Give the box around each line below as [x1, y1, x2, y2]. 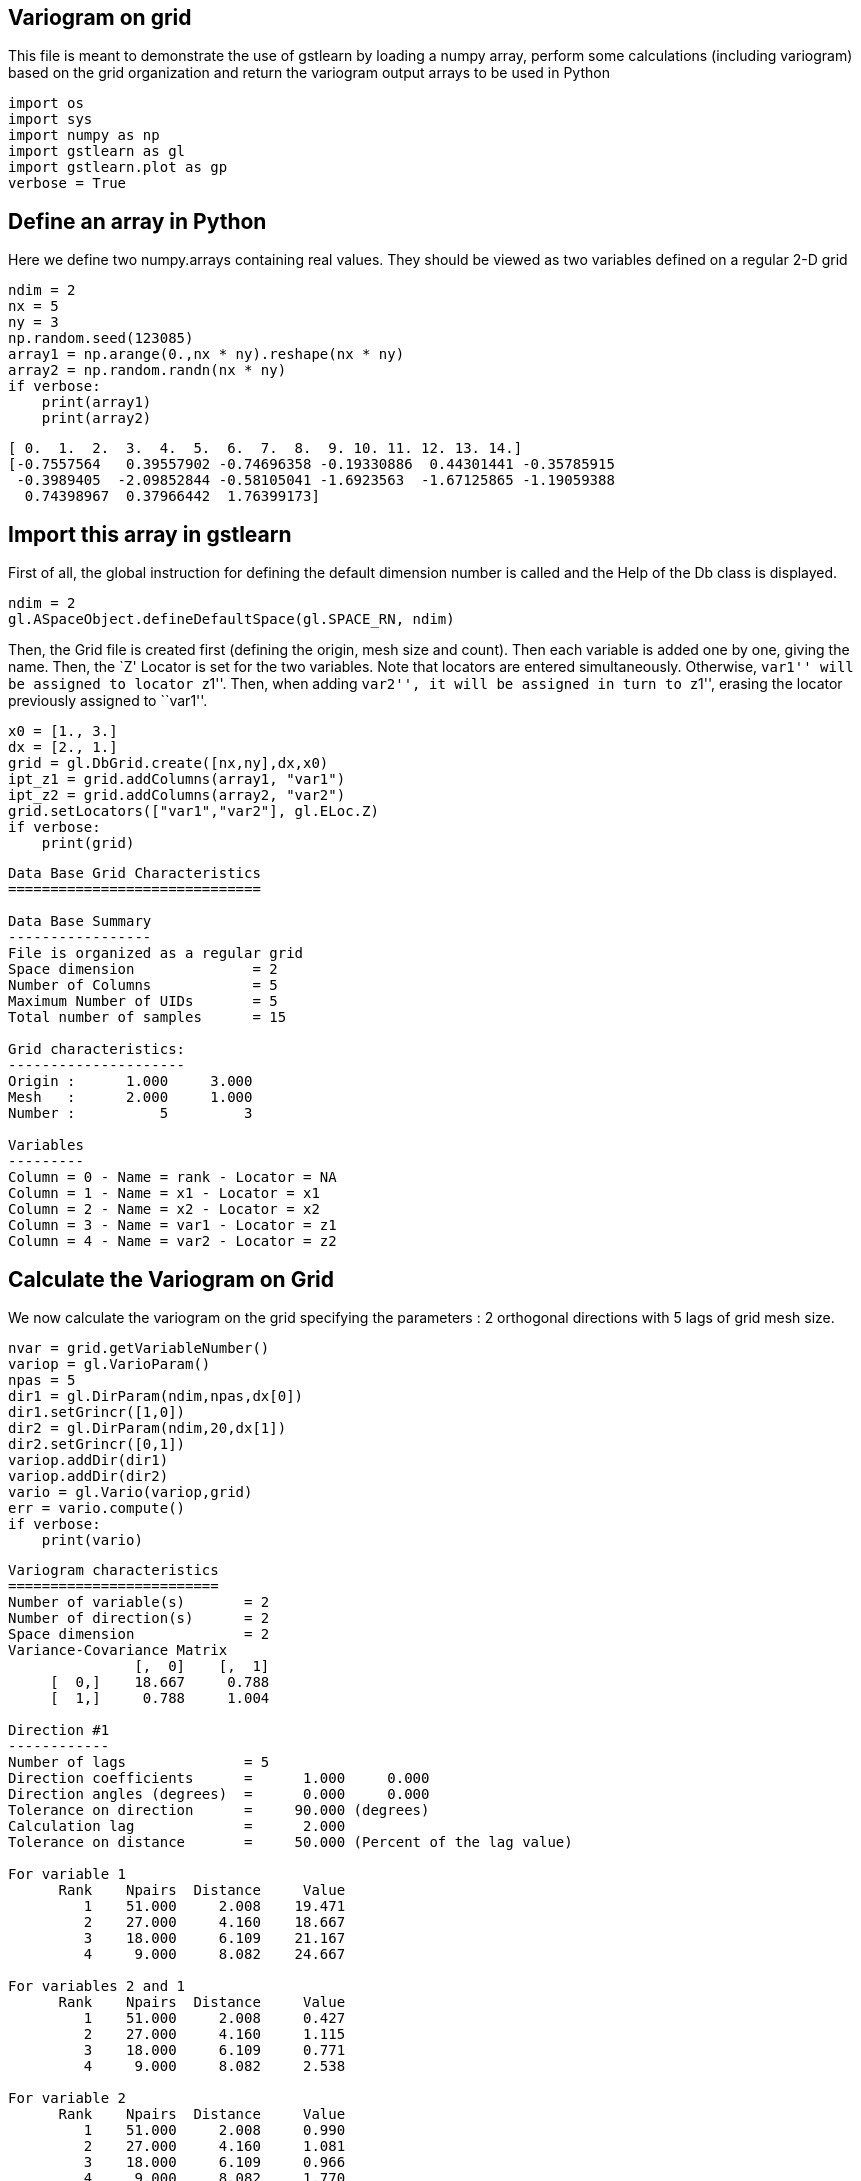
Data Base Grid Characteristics [8, 865, 261, 882]
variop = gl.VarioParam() [8, 1355, 211, 1372]
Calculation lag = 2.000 [8, 1817, 346, 1834]
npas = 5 [8, 1371, 76, 1388]
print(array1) [41, 394, 152, 411]
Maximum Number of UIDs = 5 [8, 993, 278, 1010]
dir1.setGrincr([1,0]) [8, 1403, 186, 1420]
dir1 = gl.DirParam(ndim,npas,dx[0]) [8, 1387, 304, 1404]
